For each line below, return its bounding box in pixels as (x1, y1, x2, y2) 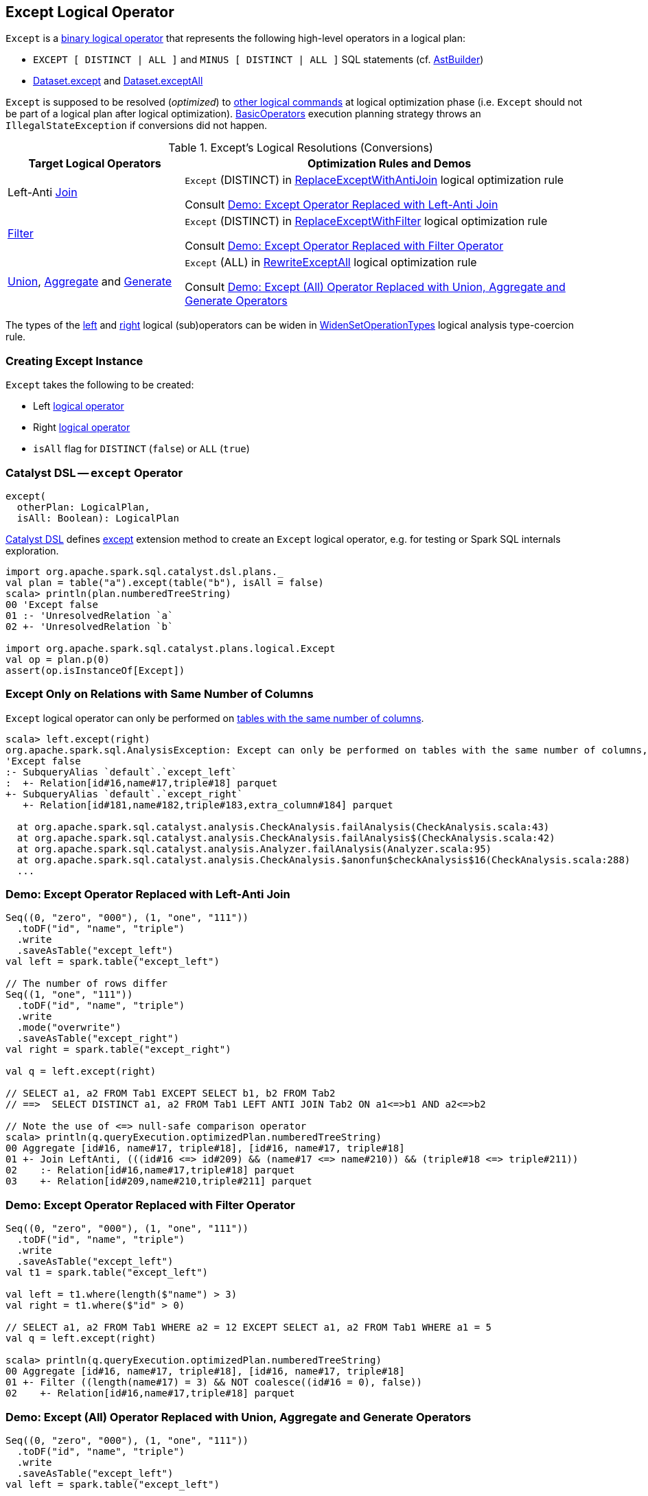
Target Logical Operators (28, 156, 161, 171)
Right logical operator (33, 421, 130, 434)
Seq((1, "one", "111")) (5, 989, 133, 1001)
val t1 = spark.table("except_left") (5, 1267, 209, 1278)
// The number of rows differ (5, 978, 168, 990)
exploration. (5, 544, 59, 557)
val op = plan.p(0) (5, 653, 110, 665)
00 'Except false (5, 598, 98, 610)
